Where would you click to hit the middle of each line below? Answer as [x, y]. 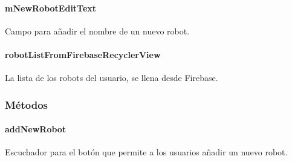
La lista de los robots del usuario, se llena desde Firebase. [112, 78]
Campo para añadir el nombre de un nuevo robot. [97, 31]
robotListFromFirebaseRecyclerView [83, 54]
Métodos [27, 104]
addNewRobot [36, 129]
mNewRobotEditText [51, 8]
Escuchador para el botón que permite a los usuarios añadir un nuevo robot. [146, 152]
